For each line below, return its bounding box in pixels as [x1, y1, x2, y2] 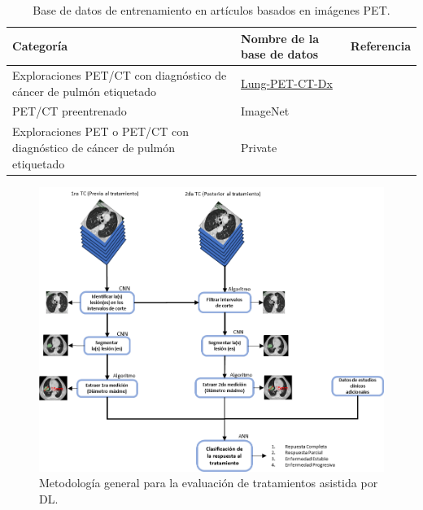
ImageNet [241, 102, 290, 120]
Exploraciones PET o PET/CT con [12, 123, 189, 140]
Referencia [350, 37, 411, 54]
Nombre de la [241, 29, 319, 46]
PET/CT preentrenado [12, 102, 127, 120]
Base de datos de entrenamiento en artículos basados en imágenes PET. [33, 2, 390, 18]
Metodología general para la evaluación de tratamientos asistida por [39, 474, 378, 491]
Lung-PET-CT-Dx [241, 74, 333, 91]
